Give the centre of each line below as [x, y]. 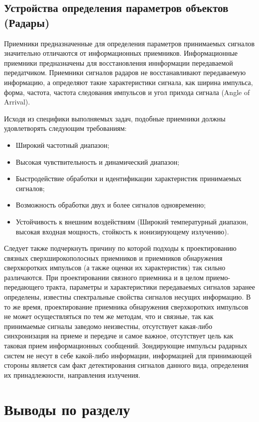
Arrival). [17, 102]
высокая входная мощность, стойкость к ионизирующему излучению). [122, 231]
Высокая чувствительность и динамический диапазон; [97, 161]
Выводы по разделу [67, 409]
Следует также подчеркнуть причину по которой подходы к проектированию [120, 248]
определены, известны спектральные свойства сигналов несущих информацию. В [128, 297]
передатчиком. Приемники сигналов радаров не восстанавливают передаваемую [125, 72]
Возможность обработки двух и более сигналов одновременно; [111, 205]
